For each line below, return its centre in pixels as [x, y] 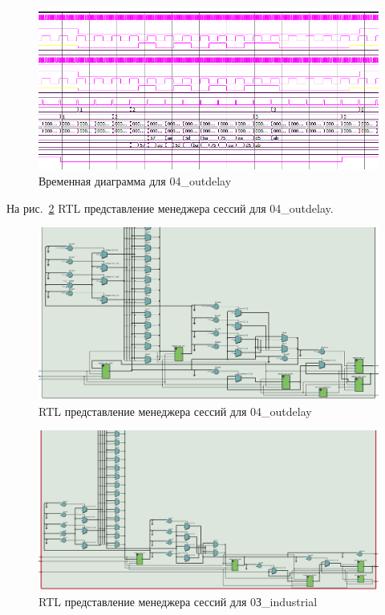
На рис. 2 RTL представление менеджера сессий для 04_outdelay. [170, 208]
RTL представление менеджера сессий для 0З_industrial [178, 601]
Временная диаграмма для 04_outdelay [135, 180]
